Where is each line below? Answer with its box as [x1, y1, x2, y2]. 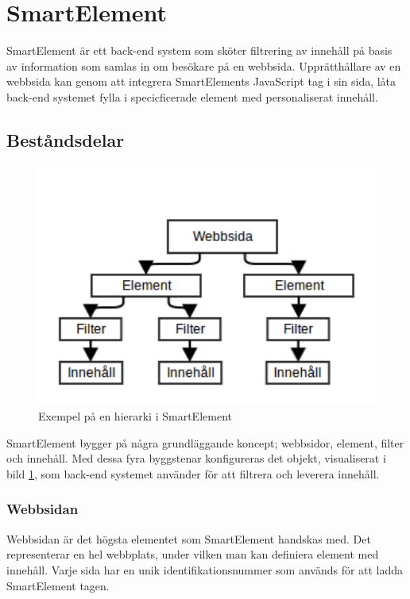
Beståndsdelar [6, 127, 125, 152]
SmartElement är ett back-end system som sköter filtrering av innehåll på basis [6, 42, 393, 59]
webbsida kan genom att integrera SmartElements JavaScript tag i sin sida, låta [6, 73, 396, 90]
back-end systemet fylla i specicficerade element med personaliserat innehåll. [6, 88, 378, 105]
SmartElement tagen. [6, 577, 110, 593]
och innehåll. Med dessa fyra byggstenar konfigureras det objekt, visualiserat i [6, 450, 386, 467]
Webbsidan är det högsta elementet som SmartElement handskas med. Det [6, 530, 371, 547]
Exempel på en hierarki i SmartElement [38, 408, 232, 424]
